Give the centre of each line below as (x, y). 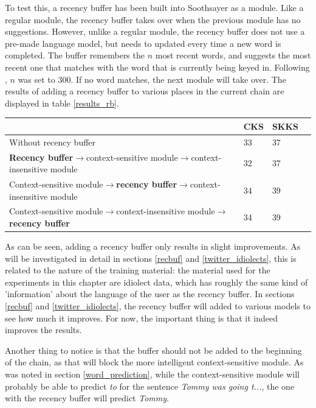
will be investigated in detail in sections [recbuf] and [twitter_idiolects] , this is (151, 258)
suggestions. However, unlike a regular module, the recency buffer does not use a (155, 31)
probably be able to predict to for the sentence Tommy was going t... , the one (150, 386)
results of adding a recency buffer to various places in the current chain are (145, 91)
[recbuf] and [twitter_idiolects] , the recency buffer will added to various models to (158, 306)
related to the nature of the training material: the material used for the (138, 270)
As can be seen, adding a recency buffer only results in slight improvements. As (153, 246)
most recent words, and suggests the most (233, 55)
